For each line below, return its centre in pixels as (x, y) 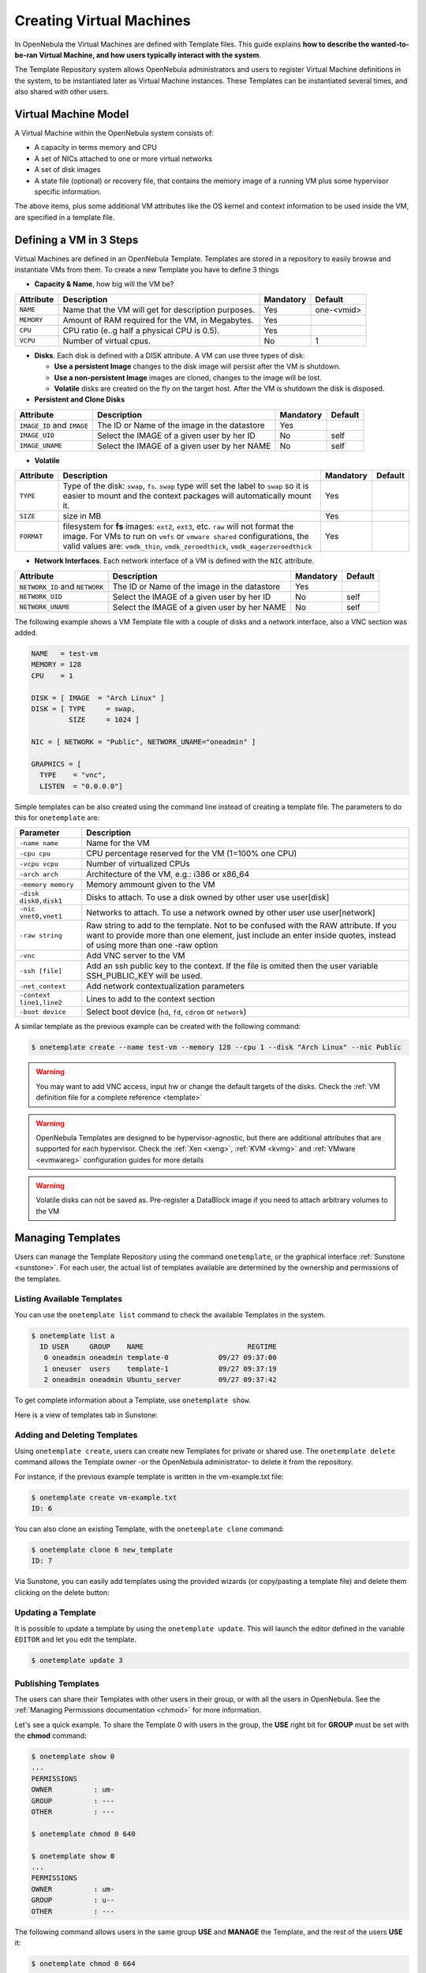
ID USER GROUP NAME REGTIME (158, 1347)
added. (26, 632)
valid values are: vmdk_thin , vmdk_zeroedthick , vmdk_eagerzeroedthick (187, 546)
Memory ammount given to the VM (151, 885)
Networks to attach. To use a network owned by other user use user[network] (230, 913)
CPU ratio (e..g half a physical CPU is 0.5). (141, 330)
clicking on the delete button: (62, 1592)
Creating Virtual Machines (103, 21)
